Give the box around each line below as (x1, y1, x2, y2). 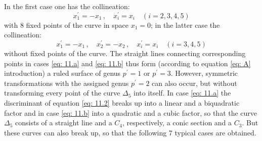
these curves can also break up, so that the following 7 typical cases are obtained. (4, 127, 256, 137)
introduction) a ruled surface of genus (4, 68, 121, 78)
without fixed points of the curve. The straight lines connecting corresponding (4, 48, 246, 58)
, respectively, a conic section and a (122, 117, 232, 128)
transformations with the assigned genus (4, 77, 129, 88)
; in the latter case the (151, 19, 220, 30)
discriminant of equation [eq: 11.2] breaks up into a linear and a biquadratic (4, 97, 240, 108)
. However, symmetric (170, 68, 238, 78)
